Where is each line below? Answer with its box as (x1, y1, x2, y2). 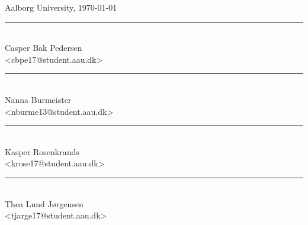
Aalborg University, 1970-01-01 (5, 1, 117, 13)
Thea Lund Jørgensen (5, 197, 84, 210)
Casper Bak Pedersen (5, 41, 82, 54)
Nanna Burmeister (5, 93, 72, 105)
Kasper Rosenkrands (5, 145, 79, 157)
